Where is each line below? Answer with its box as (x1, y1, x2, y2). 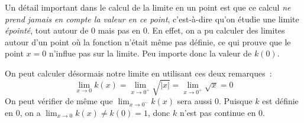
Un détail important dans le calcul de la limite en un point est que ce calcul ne (5, 1, 291, 13)
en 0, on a (5, 106, 41, 118)
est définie (262, 95, 299, 107)
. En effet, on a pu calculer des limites (147, 24, 285, 36)
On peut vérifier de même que (5, 95, 113, 107)
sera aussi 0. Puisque (177, 95, 253, 107)
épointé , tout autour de (5, 24, 89, 36)
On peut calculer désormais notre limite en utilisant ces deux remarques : (5, 67, 272, 79)
